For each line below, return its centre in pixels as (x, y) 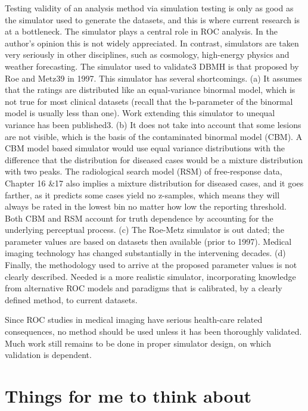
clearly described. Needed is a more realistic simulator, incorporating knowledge (150, 276)
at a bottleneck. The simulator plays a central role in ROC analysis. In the (141, 31)
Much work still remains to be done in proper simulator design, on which (138, 343)
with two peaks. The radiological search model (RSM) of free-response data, (144, 171)
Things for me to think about (128, 396)
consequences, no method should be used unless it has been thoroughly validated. (153, 331)
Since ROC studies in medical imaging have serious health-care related (134, 320)
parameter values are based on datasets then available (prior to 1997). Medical (148, 241)
